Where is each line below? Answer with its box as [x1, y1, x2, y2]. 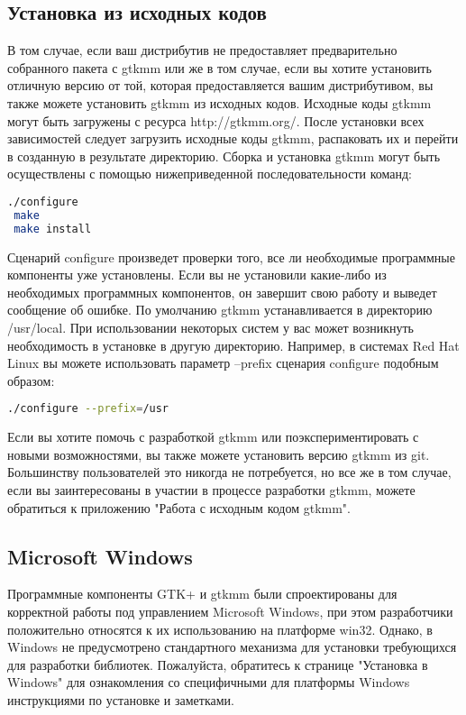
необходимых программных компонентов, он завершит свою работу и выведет [7, 282, 437, 301]
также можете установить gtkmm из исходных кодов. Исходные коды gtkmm [7, 93, 432, 112]
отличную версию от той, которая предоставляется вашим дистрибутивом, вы [7, 76, 434, 95]
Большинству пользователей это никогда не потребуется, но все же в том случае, [7, 463, 452, 481]
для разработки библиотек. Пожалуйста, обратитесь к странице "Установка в [7, 655, 428, 674]
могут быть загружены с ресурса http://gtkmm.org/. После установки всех [7, 111, 425, 130]
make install [14, 222, 92, 235]
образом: [7, 371, 55, 390]
